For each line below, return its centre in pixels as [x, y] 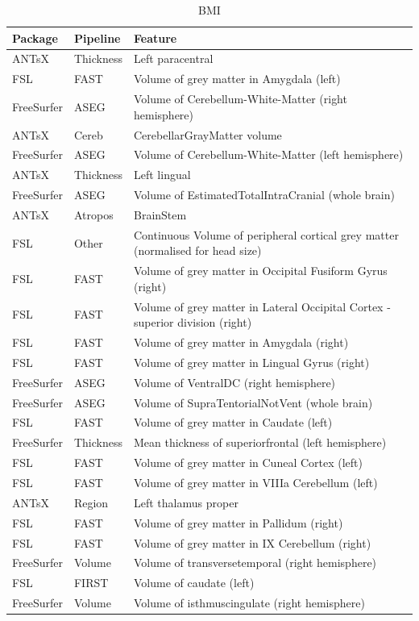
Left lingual [162, 175]
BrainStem [160, 214]
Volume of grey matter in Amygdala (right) [241, 342]
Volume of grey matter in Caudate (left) [233, 422]
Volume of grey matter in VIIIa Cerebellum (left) [256, 482]
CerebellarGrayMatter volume [208, 134]
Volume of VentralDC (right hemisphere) [235, 382]
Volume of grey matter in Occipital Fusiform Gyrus [261, 271]
